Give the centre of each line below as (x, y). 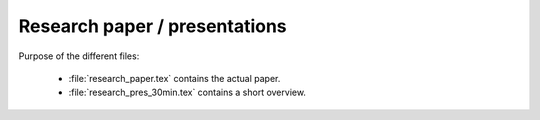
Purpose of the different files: (79, 56)
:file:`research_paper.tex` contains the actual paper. (174, 78)
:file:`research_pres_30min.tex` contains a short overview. (187, 92)
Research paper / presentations (152, 26)
